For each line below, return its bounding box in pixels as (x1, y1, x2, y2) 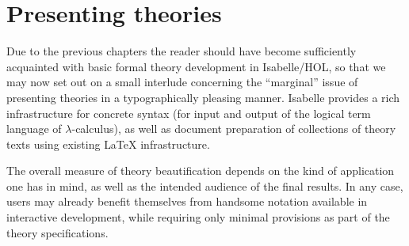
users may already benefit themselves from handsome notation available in (6, 193, 368, 210)
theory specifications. (6, 224, 109, 240)
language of (6, 120, 62, 137)
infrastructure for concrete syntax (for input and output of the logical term (6, 104, 371, 121)
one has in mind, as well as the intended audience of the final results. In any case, (6, 177, 403, 194)
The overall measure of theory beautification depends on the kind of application (6, 162, 395, 179)
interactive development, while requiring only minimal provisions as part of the (6, 209, 390, 225)
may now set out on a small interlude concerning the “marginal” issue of (6, 74, 358, 90)
